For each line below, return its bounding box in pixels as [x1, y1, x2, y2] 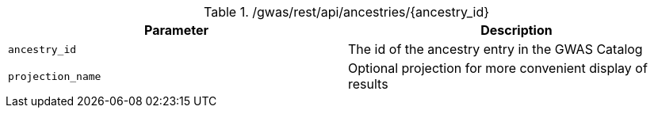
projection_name [8, 70, 101, 82]
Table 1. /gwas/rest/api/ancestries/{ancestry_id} [204, 4, 489, 20]
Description [480, 22, 553, 38]
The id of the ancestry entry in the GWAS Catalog [348, 41, 643, 57]
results [348, 76, 388, 92]
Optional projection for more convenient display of [348, 60, 648, 76]
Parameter [144, 22, 208, 38]
